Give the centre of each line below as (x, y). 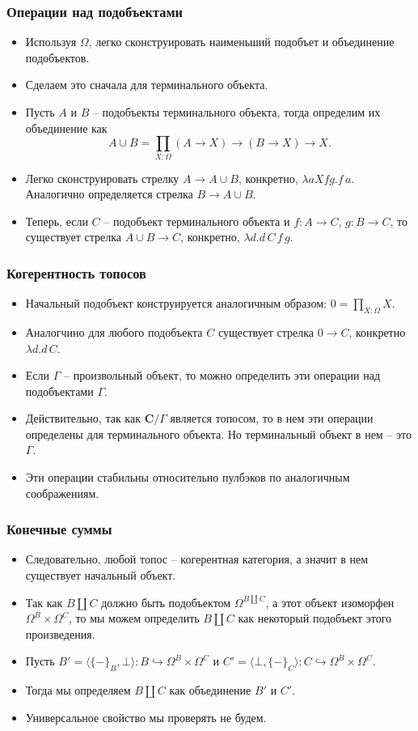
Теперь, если (57, 221)
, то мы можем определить (134, 618)
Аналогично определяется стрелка (109, 194)
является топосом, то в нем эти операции (272, 418)
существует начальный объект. (101, 575)
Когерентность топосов (76, 272)
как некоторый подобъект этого (315, 618)
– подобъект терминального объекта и (197, 221)
